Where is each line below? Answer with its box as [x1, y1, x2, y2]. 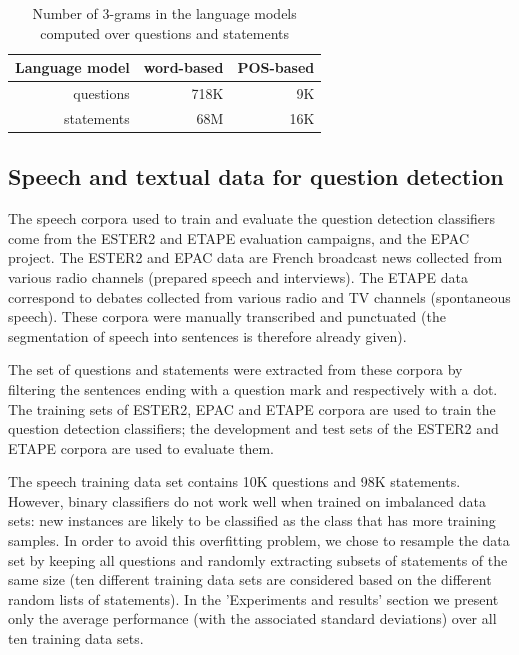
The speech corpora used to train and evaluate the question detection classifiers [8, 208, 496, 229]
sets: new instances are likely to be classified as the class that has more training [8, 510, 496, 531]
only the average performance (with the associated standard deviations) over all [8, 608, 497, 629]
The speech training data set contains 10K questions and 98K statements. [8, 471, 461, 492]
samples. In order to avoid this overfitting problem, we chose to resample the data [8, 530, 510, 551]
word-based [143, 57, 224, 78]
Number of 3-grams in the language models [32, 3, 297, 23]
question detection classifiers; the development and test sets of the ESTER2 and [8, 418, 499, 439]
